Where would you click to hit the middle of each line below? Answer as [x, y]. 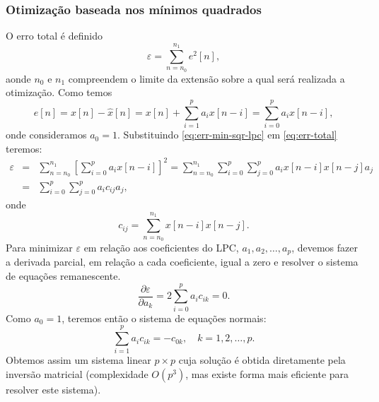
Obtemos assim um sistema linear [78, 360]
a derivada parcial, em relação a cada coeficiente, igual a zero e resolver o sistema [182, 262]
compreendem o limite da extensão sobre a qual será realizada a [206, 78]
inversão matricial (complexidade [77, 374]
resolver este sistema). [53, 390]
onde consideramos [46, 135]
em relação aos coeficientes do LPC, [161, 247]
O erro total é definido [54, 36]
